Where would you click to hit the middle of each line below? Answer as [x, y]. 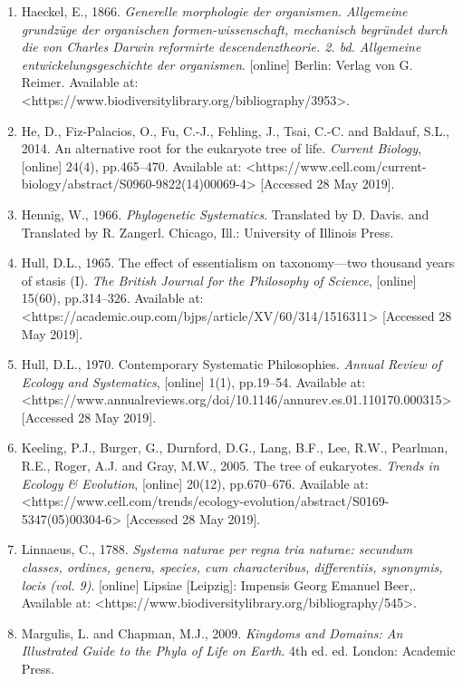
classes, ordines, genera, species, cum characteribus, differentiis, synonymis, [232, 567]
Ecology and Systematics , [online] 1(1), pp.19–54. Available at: [193, 381]
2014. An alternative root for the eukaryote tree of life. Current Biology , [221, 148]
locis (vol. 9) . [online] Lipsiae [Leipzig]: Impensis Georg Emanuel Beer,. [219, 584]
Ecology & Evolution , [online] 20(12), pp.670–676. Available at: [195, 483]
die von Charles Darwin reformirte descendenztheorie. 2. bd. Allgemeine [221, 47]
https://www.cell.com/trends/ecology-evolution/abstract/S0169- [210, 501]
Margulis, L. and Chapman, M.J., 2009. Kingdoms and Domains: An [212, 632]
